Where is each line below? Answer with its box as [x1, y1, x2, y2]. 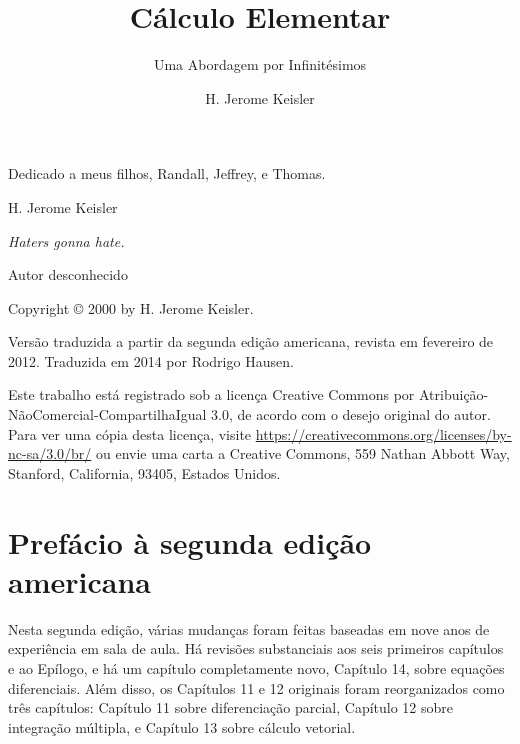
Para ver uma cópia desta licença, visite [8, 423, 252, 444]
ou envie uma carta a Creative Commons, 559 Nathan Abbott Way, [96, 443, 510, 464]
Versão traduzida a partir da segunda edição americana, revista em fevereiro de [8, 331, 494, 352]
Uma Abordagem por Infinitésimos [153, 54, 367, 75]
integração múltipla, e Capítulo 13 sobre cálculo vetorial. [8, 716, 356, 737]
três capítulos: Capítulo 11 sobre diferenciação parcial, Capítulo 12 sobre [8, 697, 454, 718]
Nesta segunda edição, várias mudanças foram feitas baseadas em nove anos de [8, 618, 490, 639]
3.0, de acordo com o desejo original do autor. [211, 404, 491, 425]
